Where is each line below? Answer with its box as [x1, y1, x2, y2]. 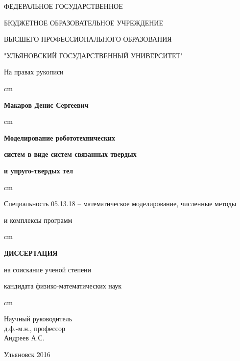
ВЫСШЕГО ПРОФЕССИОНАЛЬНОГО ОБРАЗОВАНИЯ [4, 34, 172, 44]
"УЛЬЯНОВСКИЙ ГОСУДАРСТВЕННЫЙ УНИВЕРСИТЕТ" [4, 50, 183, 60]
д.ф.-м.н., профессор [4, 323, 65, 333]
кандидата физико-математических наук [4, 281, 122, 291]
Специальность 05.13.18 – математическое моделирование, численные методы [4, 198, 237, 209]
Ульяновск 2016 [4, 349, 50, 360]
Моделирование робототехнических [4, 132, 116, 143]
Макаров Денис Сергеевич [4, 99, 89, 110]
